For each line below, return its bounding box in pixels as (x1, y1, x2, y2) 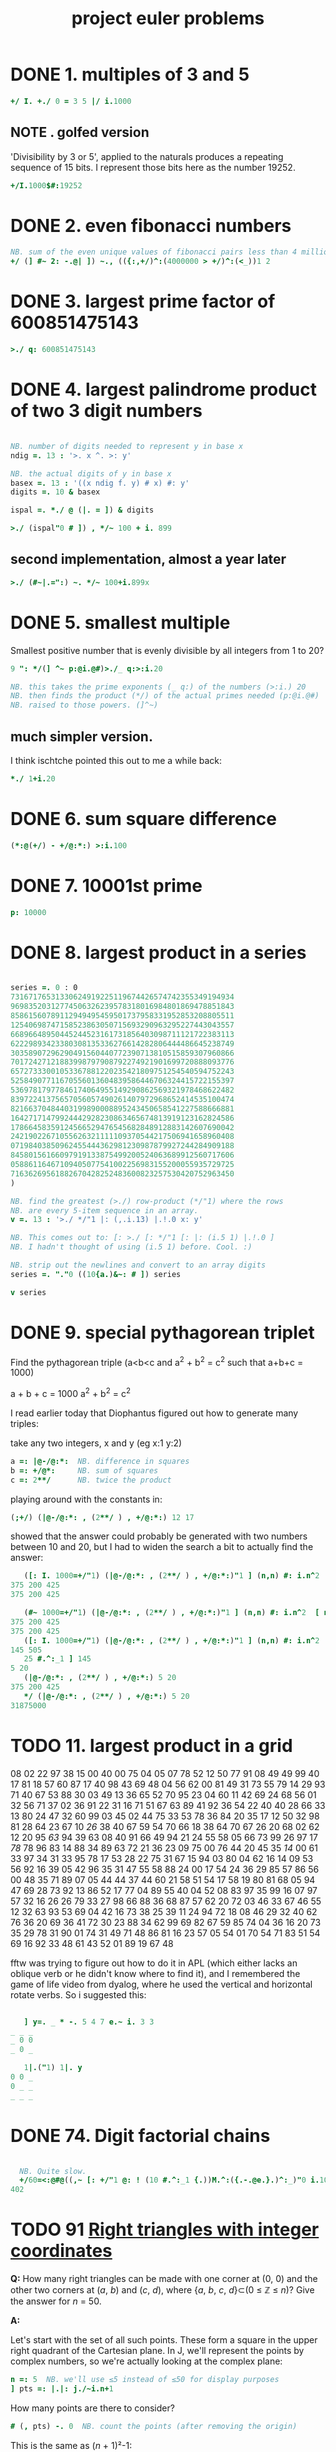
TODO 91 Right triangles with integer (10, 2218, 320, 2241)
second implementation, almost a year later (10, 551, 287, 568)
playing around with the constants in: (10, 1493, 163, 1505)
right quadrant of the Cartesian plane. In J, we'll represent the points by (10, 2345, 305, 2357)
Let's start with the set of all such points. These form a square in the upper (10, 2334, 318, 2346)
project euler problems (71, 7, 265, 30)
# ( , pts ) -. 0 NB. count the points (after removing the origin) (10, 2421, 298, 2431)
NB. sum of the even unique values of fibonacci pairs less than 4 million (10, 247, 333, 257)
